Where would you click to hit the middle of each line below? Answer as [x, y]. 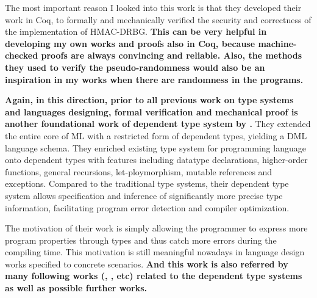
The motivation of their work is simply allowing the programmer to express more [156, 228]
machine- [277, 43]
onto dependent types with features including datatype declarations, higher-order [156, 160]
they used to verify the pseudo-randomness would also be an [135, 67]
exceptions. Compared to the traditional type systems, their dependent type [147, 184]
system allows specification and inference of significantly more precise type [144, 195]
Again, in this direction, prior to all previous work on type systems [149, 100]
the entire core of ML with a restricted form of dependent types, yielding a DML [156, 135]
